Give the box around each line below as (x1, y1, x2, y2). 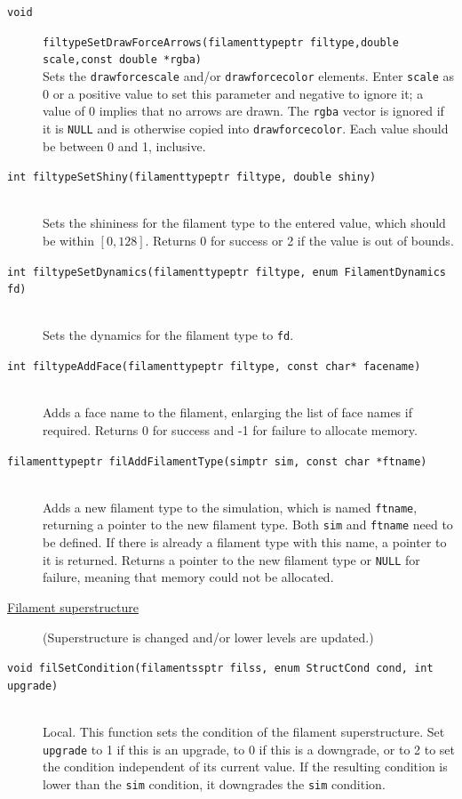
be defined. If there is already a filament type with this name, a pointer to (43, 533, 447, 552)
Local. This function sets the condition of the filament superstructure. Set (43, 722, 445, 741)
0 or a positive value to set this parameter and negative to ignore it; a (43, 84, 424, 102)
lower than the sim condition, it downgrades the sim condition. (43, 774, 386, 793)
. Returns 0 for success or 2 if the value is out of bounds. (145, 230, 454, 249)
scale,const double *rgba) (43, 53, 202, 67)
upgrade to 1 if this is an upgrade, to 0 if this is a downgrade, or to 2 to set (43, 739, 455, 758)
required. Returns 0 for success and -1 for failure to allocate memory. (43, 420, 418, 439)
